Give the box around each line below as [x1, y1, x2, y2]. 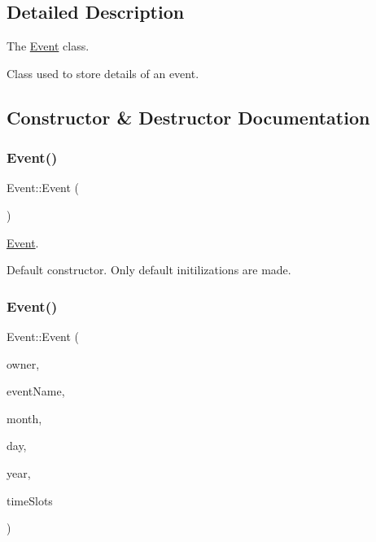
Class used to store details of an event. [7, 64, 199, 81]
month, [7, 409, 42, 426]
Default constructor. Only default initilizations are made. [7, 261, 291, 278]
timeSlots [7, 492, 53, 509]
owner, [7, 355, 40, 372]
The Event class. [7, 37, 90, 55]
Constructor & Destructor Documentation [7, 104, 370, 129]
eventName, [7, 382, 65, 400]
